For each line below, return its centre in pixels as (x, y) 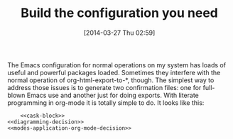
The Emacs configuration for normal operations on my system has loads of (116, 65)
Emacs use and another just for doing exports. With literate (113, 95)
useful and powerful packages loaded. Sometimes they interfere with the (114, 72)
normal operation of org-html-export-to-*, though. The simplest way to (111, 80)
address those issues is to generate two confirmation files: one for (104, 87)
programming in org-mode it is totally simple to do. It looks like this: (106, 102)
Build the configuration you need (119, 13)
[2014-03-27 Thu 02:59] (119, 33)
